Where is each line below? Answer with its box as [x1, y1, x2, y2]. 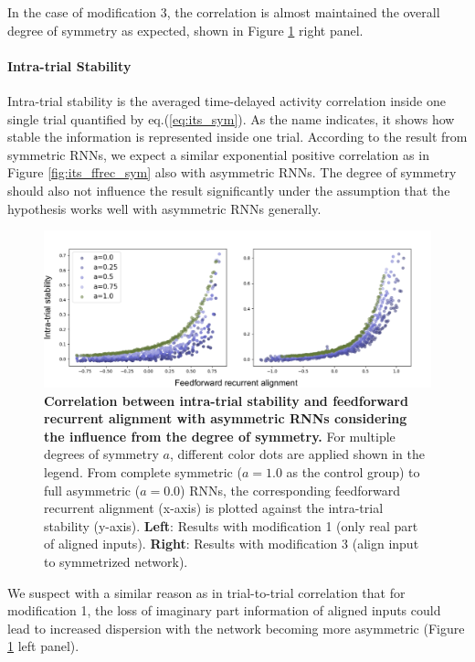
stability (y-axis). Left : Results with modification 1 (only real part [44, 516, 418, 535]
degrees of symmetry [44, 444, 159, 464]
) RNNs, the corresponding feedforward [180, 480, 400, 499]
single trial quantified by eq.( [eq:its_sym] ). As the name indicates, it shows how [7, 109, 455, 128]
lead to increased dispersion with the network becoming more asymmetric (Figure [7, 618, 465, 637]
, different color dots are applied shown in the [169, 444, 425, 464]
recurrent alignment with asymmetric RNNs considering [44, 409, 407, 428]
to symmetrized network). [44, 551, 188, 571]
